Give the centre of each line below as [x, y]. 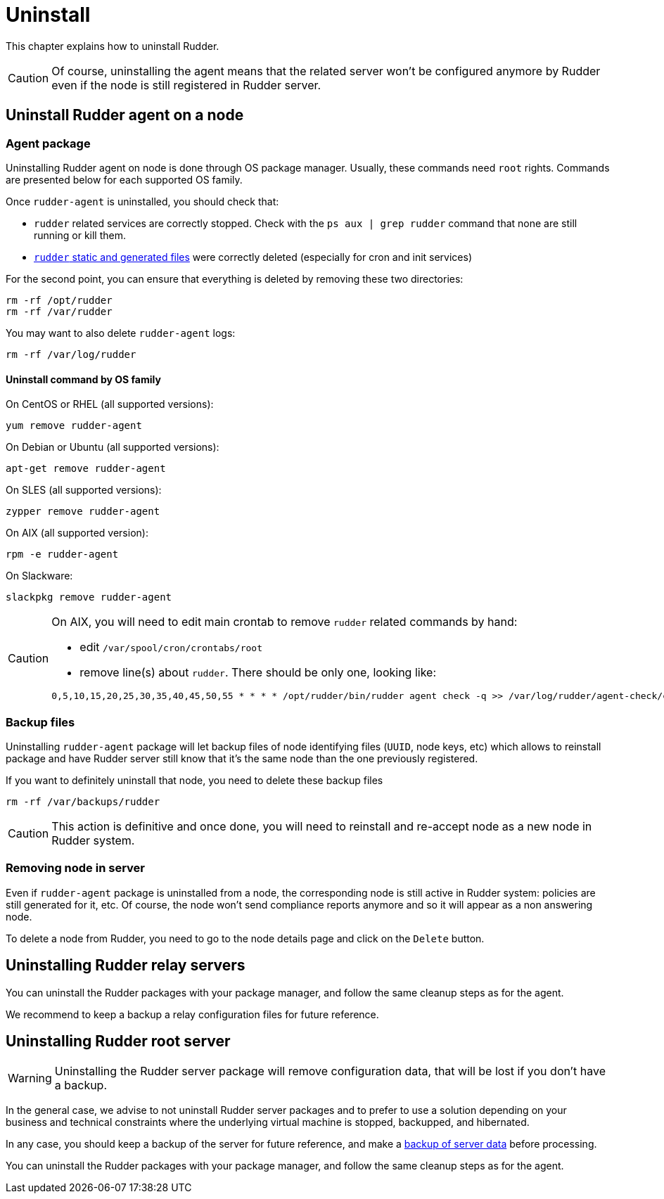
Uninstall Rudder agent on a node [125, 115]
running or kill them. [80, 235]
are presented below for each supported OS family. [124, 179]
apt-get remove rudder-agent [86, 469]
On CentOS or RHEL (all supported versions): [110, 404]
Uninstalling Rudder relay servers [126, 966]
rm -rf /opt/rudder [59, 300]
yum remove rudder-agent [74, 426]
